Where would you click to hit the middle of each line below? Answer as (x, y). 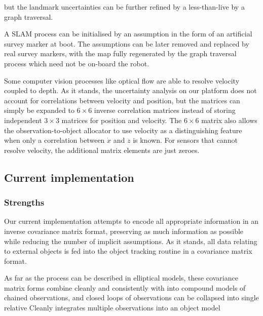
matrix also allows (229, 120)
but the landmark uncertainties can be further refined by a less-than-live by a (124, 7)
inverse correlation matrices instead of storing (165, 110)
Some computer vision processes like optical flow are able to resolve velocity (122, 80)
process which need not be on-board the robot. (77, 63)
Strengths (24, 202)
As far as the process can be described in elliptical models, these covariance (121, 278)
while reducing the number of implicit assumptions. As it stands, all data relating (131, 241)
